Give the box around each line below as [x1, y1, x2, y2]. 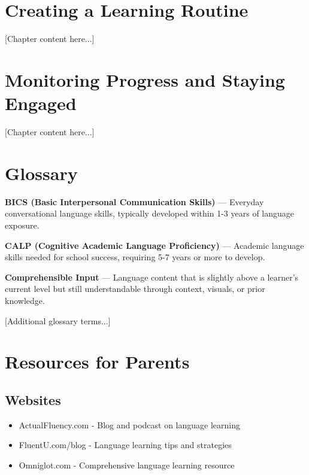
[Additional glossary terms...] [5, 314, 111, 327]
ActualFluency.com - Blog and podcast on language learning [19, 418, 240, 431]
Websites [5, 390, 61, 409]
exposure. [5, 218, 40, 231]
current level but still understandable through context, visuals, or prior [5, 282, 265, 295]
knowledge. [5, 294, 45, 306]
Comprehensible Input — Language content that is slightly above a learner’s [5, 270, 299, 283]
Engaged [5, 91, 77, 115]
